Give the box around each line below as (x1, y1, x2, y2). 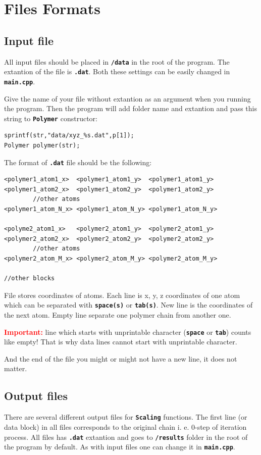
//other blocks (4, 275, 55, 282)
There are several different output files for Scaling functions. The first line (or (4, 412, 247, 422)
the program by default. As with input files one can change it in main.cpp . (4, 441, 235, 452)
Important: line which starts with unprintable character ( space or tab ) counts (4, 326, 251, 337)
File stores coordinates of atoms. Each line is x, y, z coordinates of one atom (4, 289, 240, 300)
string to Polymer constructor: (4, 113, 97, 123)
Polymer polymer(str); (4, 141, 80, 149)
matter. (4, 363, 27, 374)
